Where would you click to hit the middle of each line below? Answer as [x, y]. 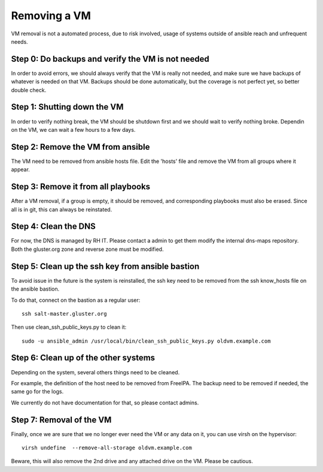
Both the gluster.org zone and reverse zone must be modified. [87, 249]
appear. [20, 170]
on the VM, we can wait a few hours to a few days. [73, 129]
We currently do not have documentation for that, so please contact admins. [105, 403]
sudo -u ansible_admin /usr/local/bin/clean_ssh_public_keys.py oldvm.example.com [146, 341]
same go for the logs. [37, 392]
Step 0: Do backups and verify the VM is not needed [110, 59]
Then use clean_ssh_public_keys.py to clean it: [69, 327]
